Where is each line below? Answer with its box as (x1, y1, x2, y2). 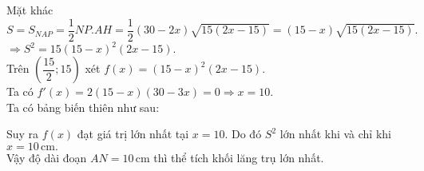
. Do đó (224, 125, 262, 142)
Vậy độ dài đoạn (6, 149, 87, 165)
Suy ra (6, 125, 39, 142)
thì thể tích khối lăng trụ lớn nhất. (153, 149, 324, 165)
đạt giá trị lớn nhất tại (77, 125, 189, 142)
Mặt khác (6, 2, 53, 18)
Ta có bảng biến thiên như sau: (6, 98, 160, 115)
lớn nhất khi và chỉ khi (279, 125, 391, 142)
